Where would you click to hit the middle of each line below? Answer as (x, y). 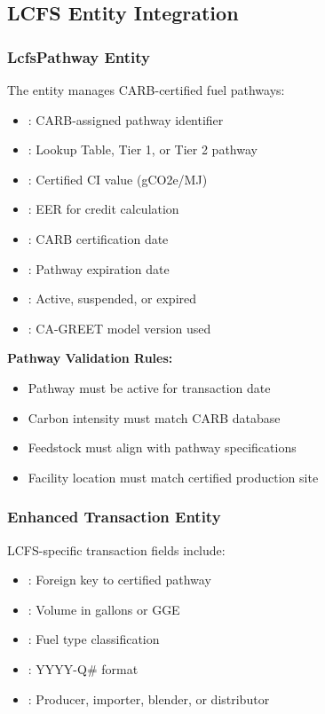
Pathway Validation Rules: (90, 358)
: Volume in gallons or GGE (104, 609)
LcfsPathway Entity (79, 56)
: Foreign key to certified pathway (119, 580)
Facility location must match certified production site (173, 477)
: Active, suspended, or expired (112, 298)
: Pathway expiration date (99, 268)
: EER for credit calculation (103, 209)
